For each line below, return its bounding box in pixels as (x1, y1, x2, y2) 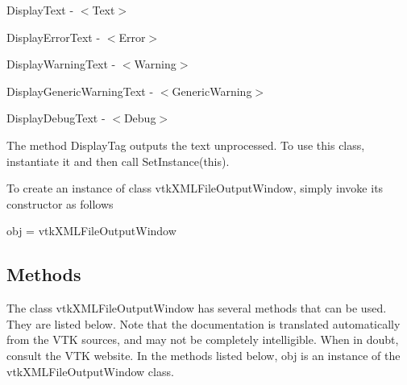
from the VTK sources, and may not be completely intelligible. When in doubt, (6, 331, 399, 348)
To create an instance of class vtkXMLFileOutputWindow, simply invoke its (6, 180, 384, 197)
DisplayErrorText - (6, 28, 101, 45)
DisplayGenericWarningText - (6, 82, 154, 99)
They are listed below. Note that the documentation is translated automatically (6, 315, 401, 332)
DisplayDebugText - (6, 110, 106, 126)
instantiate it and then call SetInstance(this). (6, 152, 230, 169)
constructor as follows (6, 195, 114, 212)
